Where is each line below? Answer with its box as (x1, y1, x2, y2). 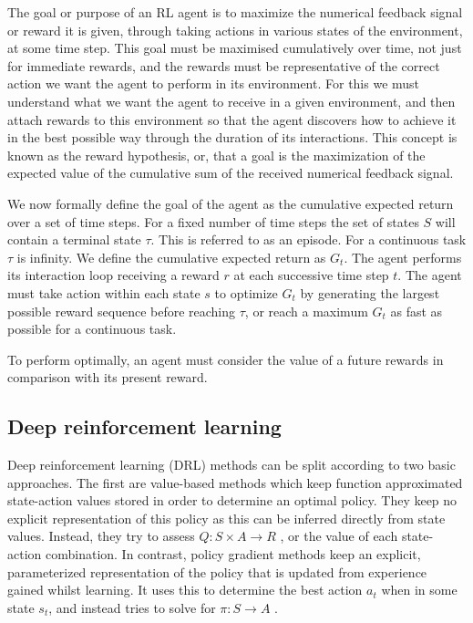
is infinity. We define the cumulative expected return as (16, 247, 326, 266)
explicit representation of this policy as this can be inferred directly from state (7, 508, 446, 527)
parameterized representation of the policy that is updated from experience (7, 562, 427, 581)
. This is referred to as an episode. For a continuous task (150, 230, 467, 249)
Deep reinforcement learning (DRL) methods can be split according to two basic (7, 455, 456, 474)
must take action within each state (7, 283, 201, 302)
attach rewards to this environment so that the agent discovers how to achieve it (7, 109, 457, 129)
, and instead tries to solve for (48, 597, 216, 617)
